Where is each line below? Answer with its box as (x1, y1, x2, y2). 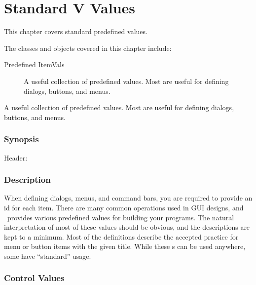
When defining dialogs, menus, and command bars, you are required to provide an (4, 193, 253, 203)
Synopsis (4, 133, 39, 145)
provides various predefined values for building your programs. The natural (7, 212, 234, 222)
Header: (4, 152, 28, 163)
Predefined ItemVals (4, 59, 65, 70)
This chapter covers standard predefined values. (4, 26, 147, 37)
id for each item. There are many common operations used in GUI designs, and (4, 202, 244, 212)
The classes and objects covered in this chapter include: (4, 42, 172, 53)
